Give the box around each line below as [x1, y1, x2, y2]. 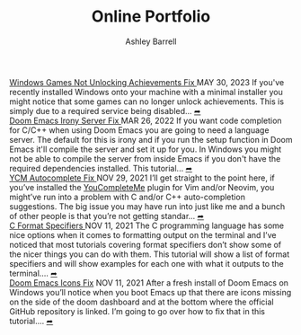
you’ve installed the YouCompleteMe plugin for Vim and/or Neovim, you [9, 181, 275, 192]
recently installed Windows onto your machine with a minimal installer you [9, 86, 283, 97]
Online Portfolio [91, 6, 211, 27]
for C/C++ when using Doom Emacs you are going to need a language [9, 124, 270, 136]
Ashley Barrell [125, 36, 177, 47]
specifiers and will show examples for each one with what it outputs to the [9, 258, 285, 269]
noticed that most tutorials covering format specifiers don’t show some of [9, 239, 282, 250]
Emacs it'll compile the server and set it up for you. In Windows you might [9, 144, 282, 154]
